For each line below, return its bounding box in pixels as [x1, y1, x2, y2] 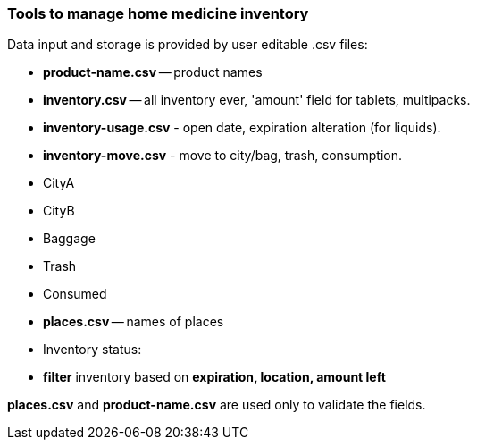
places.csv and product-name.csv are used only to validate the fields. [7, 397, 426, 413]
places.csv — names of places [43, 314, 224, 330]
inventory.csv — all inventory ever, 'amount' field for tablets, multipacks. [43, 92, 471, 108]
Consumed [43, 286, 107, 302]
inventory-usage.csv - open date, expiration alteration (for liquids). [43, 120, 441, 136]
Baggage [43, 231, 96, 247]
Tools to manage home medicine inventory [7, 4, 309, 22]
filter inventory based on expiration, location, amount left [43, 369, 386, 385]
